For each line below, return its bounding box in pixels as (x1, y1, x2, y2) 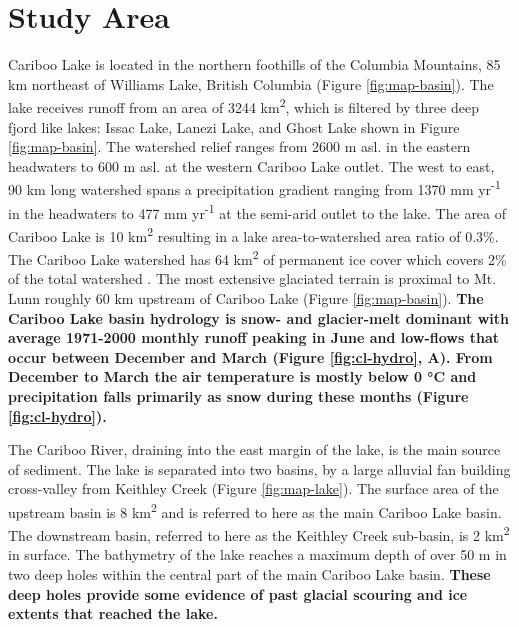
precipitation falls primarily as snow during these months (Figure (8, 385, 469, 406)
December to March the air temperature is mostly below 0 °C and (8, 366, 477, 387)
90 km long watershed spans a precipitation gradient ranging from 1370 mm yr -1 (8, 176, 501, 199)
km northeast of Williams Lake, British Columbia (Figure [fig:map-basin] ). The (8, 73, 494, 94)
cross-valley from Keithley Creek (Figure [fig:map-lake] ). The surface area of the (8, 478, 499, 499)
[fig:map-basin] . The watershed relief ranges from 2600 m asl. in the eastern (8, 136, 471, 157)
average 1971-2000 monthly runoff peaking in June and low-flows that (8, 327, 499, 348)
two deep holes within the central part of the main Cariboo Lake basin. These (8, 563, 491, 584)
